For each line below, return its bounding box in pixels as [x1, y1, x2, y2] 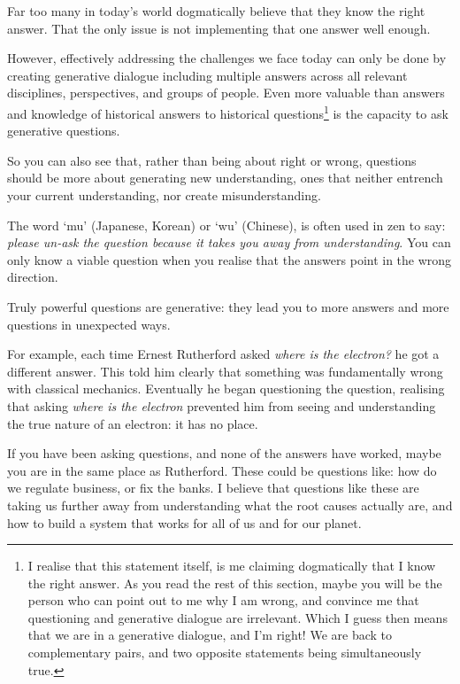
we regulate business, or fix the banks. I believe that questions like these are [7, 478, 419, 497]
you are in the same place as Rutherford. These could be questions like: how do [7, 461, 437, 479]
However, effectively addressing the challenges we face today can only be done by [7, 49, 447, 67]
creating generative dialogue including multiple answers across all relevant [7, 66, 408, 84]
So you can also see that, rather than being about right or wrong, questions [7, 151, 417, 169]
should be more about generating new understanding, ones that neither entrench [7, 168, 443, 187]
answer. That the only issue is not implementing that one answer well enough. [7, 19, 431, 37]
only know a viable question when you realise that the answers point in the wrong [7, 250, 452, 268]
